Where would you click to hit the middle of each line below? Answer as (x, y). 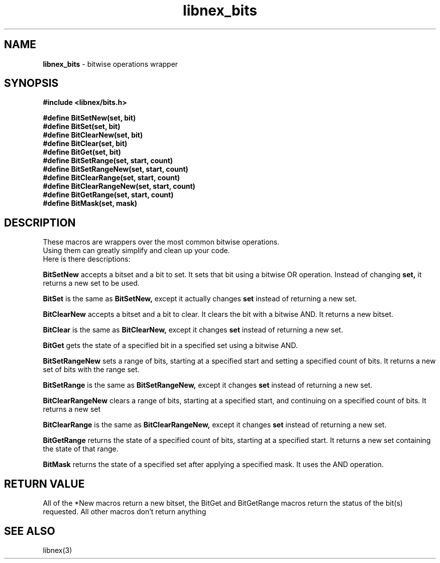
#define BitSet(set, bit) (82, 127)
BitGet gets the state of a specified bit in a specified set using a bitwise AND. (170, 346)
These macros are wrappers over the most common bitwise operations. (161, 242)
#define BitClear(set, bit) (85, 144)
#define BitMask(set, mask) (90, 203)
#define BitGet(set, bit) (82, 152)
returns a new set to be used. (91, 283)
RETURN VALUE (44, 484)
